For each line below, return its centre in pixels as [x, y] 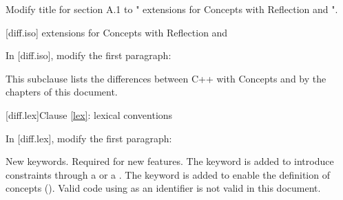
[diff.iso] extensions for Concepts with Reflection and [117, 32]
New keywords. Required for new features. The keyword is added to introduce [170, 161]
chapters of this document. [62, 92]
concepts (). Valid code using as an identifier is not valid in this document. [163, 188]
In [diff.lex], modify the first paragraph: [89, 138]
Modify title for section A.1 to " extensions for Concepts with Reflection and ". [172, 9]
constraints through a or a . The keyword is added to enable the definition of [168, 174]
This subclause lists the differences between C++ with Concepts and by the [166, 78]
